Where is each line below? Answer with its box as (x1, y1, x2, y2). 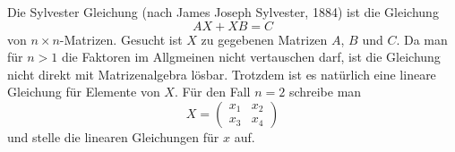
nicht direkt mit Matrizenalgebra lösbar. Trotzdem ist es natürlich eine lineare (7, 64, 436, 83)
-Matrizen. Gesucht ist (59, 30, 183, 48)
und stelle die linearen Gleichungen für (7, 127, 219, 146)
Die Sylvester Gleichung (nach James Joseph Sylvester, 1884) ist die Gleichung (7, 3, 439, 21)
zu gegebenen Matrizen (201, 30, 328, 48)
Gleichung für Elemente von (7, 82, 160, 101)
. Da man (396, 30, 448, 48)
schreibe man (288, 82, 362, 101)
